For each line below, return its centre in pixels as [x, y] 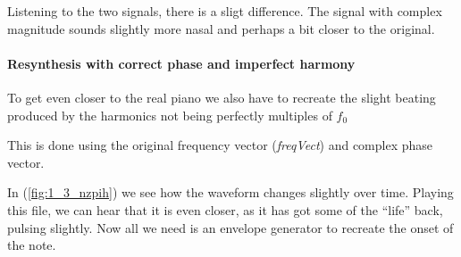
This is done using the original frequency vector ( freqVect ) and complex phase [220, 145]
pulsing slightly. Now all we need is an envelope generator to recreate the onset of [230, 227]
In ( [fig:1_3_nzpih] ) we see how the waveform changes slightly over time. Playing [230, 192]
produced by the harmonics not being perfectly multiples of [170, 115]
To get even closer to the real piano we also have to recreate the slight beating [222, 97]
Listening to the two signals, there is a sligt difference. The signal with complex [225, 11]
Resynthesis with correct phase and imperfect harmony [181, 63]
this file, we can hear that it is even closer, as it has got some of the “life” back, [225, 209]
